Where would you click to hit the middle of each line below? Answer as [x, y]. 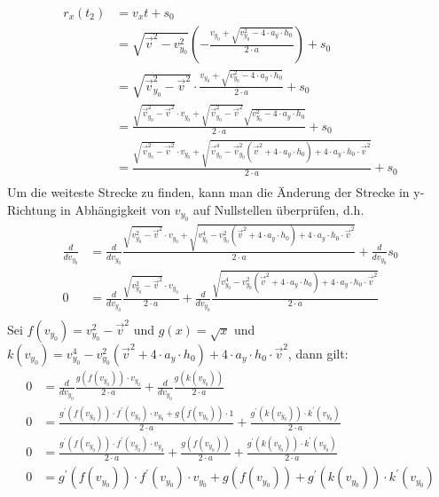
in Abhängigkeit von [116, 209]
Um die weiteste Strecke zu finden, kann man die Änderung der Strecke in [208, 192]
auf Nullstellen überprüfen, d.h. [278, 209]
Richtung [32, 209]
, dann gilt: [318, 353]
